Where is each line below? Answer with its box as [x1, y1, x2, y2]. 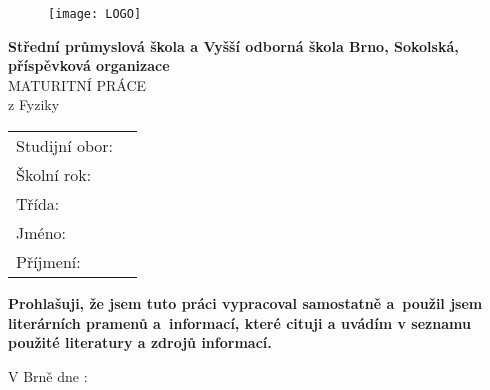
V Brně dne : [8, 365, 88, 386]
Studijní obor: [16, 134, 113, 158]
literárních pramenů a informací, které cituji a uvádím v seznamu [8, 312, 471, 333]
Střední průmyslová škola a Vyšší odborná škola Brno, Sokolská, [8, 35, 459, 56]
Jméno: [16, 221, 67, 245]
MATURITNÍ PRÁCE [8, 74, 147, 95]
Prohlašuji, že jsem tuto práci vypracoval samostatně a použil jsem [8, 293, 483, 314]
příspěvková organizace [8, 55, 170, 76]
